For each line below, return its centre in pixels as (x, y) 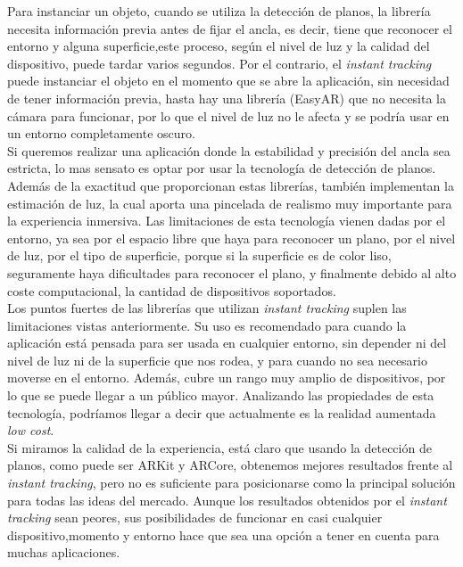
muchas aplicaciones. (64, 552)
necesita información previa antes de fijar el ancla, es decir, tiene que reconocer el (230, 28)
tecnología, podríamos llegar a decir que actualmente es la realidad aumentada (222, 412)
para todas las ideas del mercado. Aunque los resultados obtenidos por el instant (227, 500)
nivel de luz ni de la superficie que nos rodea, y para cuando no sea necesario (218, 360)
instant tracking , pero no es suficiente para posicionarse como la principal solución (231, 483)
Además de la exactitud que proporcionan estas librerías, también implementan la (231, 185)
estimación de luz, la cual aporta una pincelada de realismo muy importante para (230, 203)
